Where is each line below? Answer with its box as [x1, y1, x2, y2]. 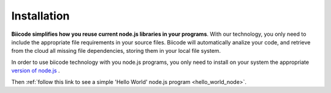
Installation [11, 9, 70, 22]
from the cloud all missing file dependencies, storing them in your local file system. [11, 47, 221, 55]
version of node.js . [11, 67, 61, 74]
